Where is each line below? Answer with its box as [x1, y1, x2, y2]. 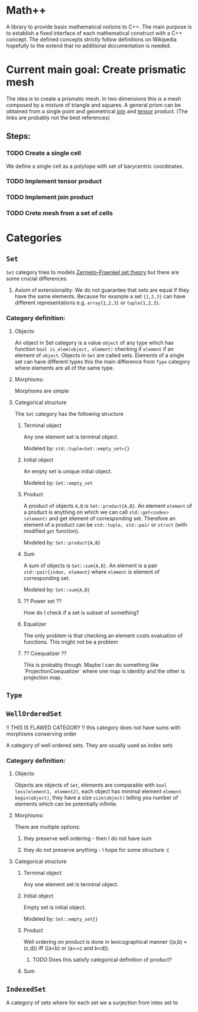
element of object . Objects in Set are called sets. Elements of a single [14, 351, 184, 359]
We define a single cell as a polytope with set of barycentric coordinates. [6, 163, 184, 170]
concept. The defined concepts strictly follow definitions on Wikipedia [6, 36, 177, 43]
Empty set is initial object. [23, 904, 86, 911]
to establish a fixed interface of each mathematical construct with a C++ [6, 29, 183, 36]
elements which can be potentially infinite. [14, 800, 118, 807]
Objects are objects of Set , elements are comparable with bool [14, 781, 167, 789]
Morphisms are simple [14, 387, 69, 394]
